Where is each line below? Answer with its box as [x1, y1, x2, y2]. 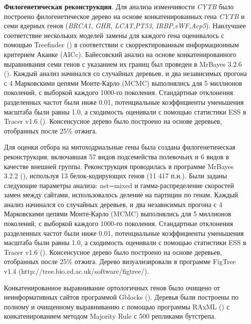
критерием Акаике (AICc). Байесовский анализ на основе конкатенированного [4, 49, 236, 59]
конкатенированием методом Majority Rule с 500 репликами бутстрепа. [4, 311, 216, 321]
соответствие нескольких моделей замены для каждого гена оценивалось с [4, 30, 224, 40]
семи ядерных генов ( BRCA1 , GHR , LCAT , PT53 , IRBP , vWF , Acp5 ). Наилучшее [4, 20, 246, 31]
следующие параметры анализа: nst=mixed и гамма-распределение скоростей [4, 180, 234, 190]
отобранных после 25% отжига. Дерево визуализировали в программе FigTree [4, 256, 236, 267]
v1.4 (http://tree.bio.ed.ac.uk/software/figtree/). [4, 266, 149, 276]
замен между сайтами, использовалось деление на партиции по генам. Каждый [4, 190, 238, 200]
